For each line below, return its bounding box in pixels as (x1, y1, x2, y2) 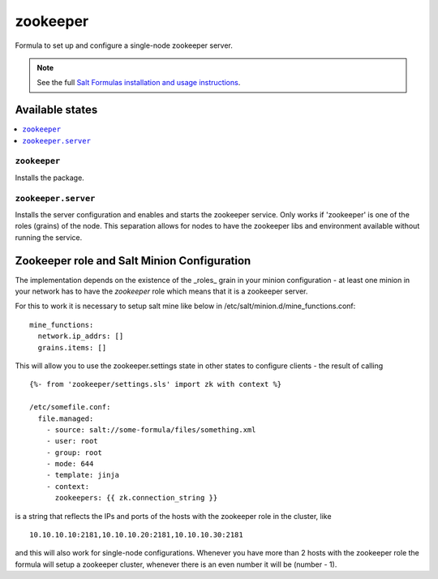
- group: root (45, 448, 103, 457)
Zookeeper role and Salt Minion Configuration (15, 254, 251, 268)
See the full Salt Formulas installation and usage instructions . (36, 78, 241, 88)
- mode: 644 (45, 459, 94, 469)
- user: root (45, 436, 98, 446)
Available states (15, 103, 98, 117)
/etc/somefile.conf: (29, 402, 111, 412)
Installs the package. (15, 173, 84, 182)
